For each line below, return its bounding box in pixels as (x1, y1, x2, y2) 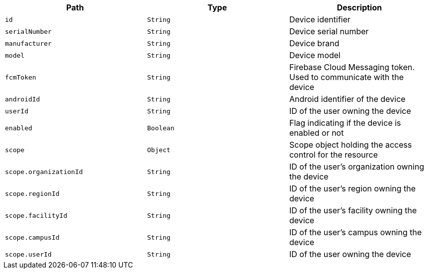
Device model (289, 50, 341, 60)
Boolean (147, 124, 174, 132)
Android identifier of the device (289, 94, 406, 104)
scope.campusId (5, 233, 60, 241)
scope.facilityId (5, 211, 68, 219)
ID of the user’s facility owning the (289, 205, 417, 215)
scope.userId (5, 250, 52, 258)
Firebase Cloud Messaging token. (289, 62, 415, 72)
